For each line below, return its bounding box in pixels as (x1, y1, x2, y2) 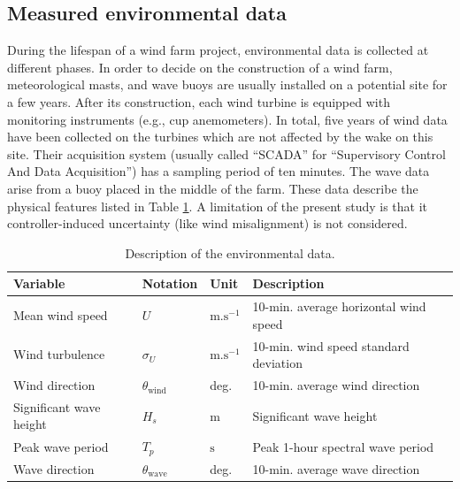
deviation (252, 354, 303, 372)
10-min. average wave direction (252, 460, 420, 478)
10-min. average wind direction (252, 376, 420, 394)
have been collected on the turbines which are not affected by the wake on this (7, 127, 433, 146)
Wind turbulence (13, 345, 105, 363)
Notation (142, 274, 198, 293)
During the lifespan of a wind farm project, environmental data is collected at (7, 41, 429, 59)
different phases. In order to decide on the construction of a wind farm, (7, 57, 393, 76)
